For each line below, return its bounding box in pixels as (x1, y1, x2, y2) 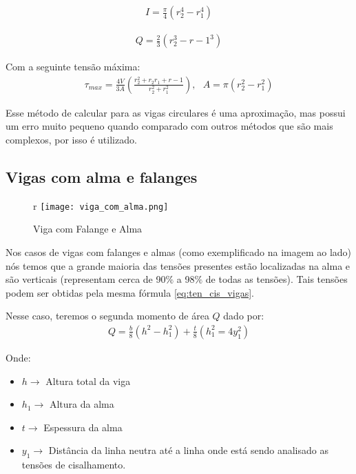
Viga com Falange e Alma (33, 221, 143, 236)
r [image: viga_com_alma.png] (33, 198, 169, 213)
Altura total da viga (45, 373, 131, 388)
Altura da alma (49, 397, 114, 411)
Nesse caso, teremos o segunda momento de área (6, 308, 209, 323)
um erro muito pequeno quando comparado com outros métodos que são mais (6, 119, 333, 133)
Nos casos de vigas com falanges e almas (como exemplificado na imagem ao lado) (6, 244, 352, 259)
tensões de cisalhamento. (21, 457, 126, 472)
